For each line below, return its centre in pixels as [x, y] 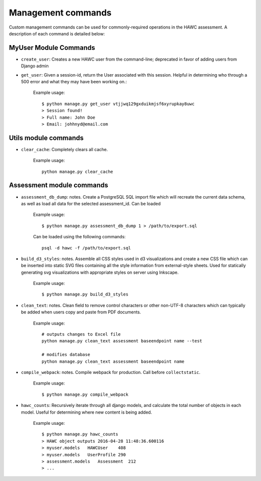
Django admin [35, 66]
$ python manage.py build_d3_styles [85, 295]
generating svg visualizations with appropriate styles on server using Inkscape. [100, 272]
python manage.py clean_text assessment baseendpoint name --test [122, 341]
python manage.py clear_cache [78, 171]
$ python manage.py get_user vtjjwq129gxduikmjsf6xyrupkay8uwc [118, 104]
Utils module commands [46, 138]
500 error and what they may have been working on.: [74, 82]
